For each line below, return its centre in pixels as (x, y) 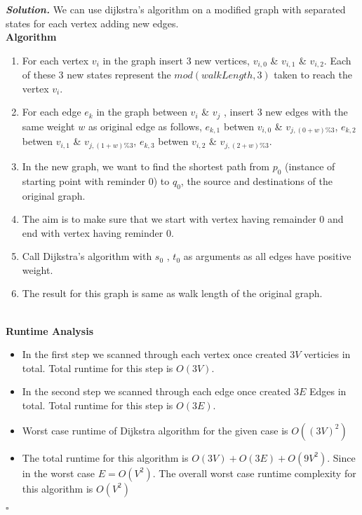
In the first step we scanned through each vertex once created (154, 354)
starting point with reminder (84, 180)
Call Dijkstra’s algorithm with (87, 256)
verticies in (327, 354)
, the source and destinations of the (256, 180)
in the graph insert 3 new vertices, (176, 60)
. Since (341, 457)
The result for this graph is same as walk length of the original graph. (172, 293)
